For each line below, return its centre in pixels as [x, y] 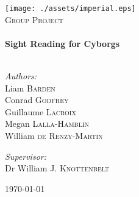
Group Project [34, 19]
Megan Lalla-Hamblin [47, 124]
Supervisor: [26, 156]
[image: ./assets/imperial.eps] [70, 9]
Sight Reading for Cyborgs [62, 43]
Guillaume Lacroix [41, 111]
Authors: [21, 76]
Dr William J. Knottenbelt [57, 168]
